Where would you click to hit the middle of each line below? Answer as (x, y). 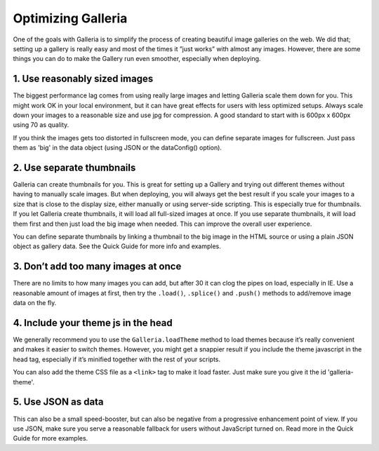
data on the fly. (35, 303)
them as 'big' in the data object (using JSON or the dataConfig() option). (118, 148)
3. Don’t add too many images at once (97, 267)
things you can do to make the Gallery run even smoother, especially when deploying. (137, 59)
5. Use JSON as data (59, 402)
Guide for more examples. (51, 438)
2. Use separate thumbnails (74, 168)
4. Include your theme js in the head (93, 323)
